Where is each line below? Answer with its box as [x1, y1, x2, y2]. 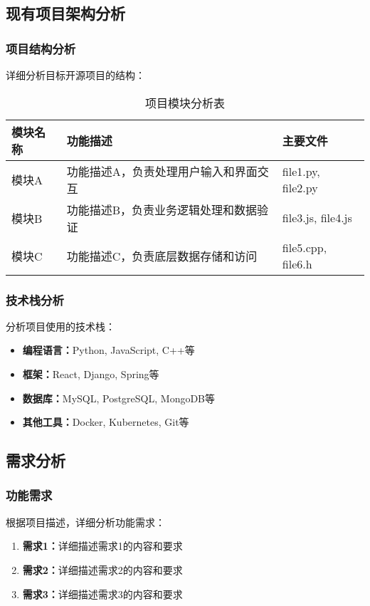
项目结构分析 [6, 39, 76, 57]
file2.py [282, 179, 318, 196]
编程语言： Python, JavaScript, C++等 [22, 343, 195, 357]
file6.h [282, 255, 312, 272]
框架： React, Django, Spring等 [22, 367, 159, 381]
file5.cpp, [282, 239, 327, 256]
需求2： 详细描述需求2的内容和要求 [22, 562, 183, 577]
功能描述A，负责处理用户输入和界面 [66, 162, 258, 179]
